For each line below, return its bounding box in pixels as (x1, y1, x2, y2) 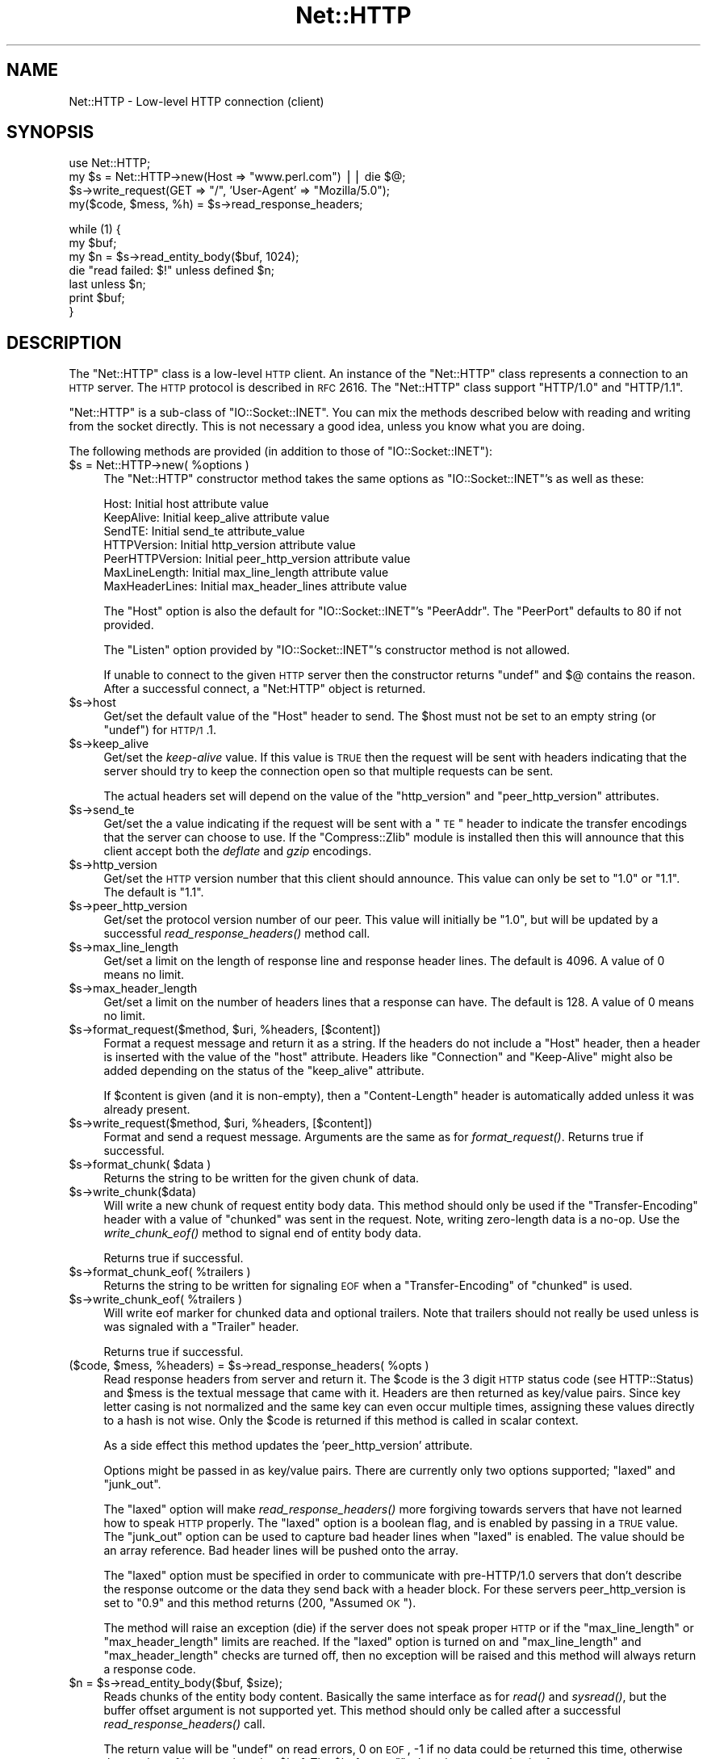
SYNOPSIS (6, 122, 94, 143)
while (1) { (69, 222, 121, 237)
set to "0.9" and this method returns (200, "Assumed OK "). (103, 1596, 416, 1610)
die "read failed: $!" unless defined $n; (69, 263, 275, 278)
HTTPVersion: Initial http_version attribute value (103, 538, 356, 552)
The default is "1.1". (103, 885, 204, 900)
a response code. (103, 1662, 196, 1677)
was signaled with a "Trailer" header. (103, 1320, 299, 1334)
